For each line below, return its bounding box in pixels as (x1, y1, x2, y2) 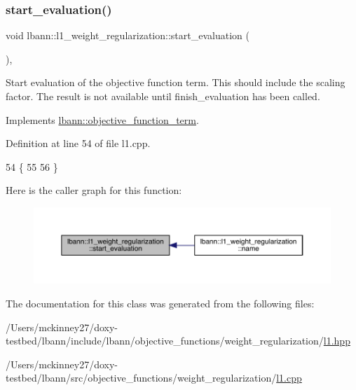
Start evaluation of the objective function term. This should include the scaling (6, 75, 345, 90)
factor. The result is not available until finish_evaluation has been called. (6, 89, 320, 103)
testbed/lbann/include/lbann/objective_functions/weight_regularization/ (6, 333, 324, 348)
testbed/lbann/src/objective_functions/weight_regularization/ (6, 370, 277, 385)
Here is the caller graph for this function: (6, 183, 182, 197)
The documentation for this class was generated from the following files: (6, 295, 315, 310)
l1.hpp (323, 333, 350, 348)
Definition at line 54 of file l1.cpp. (6, 136, 151, 151)
